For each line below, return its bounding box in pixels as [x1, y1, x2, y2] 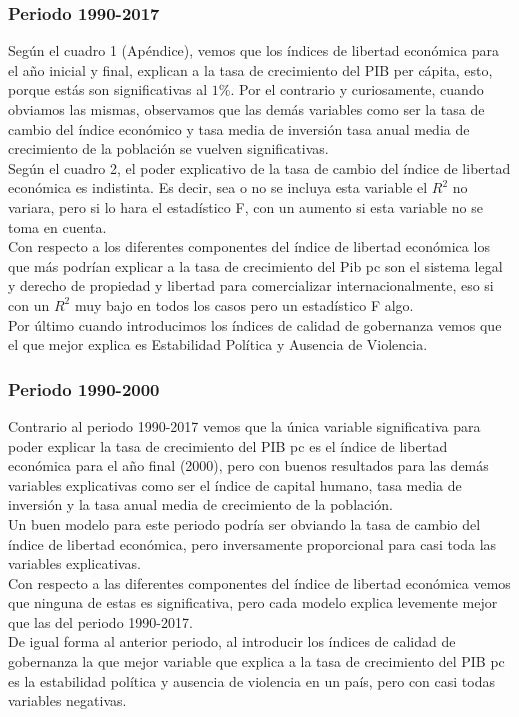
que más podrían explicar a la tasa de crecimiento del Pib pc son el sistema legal [8, 255, 503, 276]
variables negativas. [8, 690, 127, 711]
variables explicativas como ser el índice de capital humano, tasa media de [8, 474, 462, 495]
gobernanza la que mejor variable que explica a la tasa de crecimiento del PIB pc [8, 651, 505, 672]
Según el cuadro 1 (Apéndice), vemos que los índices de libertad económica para [8, 40, 500, 61]
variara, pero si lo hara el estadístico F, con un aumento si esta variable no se [8, 196, 483, 217]
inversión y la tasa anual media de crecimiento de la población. [8, 494, 393, 515]
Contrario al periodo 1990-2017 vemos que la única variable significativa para [8, 415, 481, 436]
